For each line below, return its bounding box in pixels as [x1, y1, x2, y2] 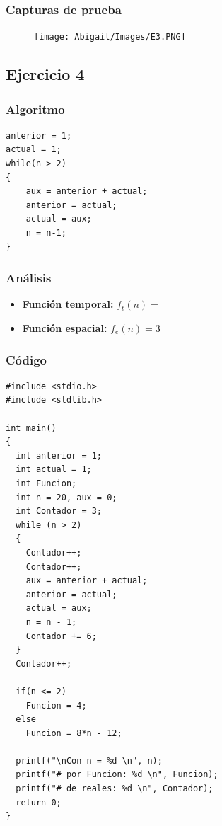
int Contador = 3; [16, 506, 103, 517]
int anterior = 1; [16, 450, 103, 461]
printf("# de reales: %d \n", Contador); [16, 784, 214, 794]
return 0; [16, 797, 62, 808]
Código [6, 350, 47, 368]
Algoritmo [6, 100, 65, 117]
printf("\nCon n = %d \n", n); [16, 755, 163, 766]
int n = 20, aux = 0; [16, 492, 117, 503]
